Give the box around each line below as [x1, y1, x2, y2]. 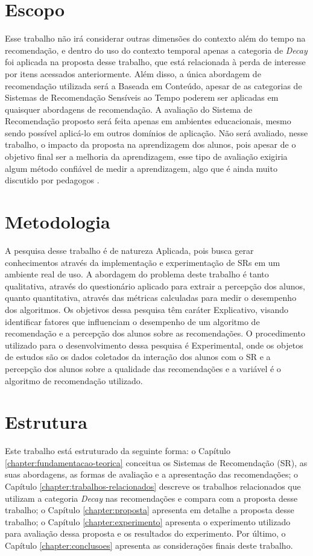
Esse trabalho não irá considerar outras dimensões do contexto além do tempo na [5, 32, 306, 45]
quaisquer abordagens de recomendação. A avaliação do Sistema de [5, 103, 253, 115]
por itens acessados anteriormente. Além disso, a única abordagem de [5, 67, 261, 80]
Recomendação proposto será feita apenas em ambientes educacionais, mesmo [5, 115, 291, 127]
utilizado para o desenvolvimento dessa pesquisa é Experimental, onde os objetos [5, 338, 303, 351]
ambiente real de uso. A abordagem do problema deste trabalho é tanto [5, 268, 269, 280]
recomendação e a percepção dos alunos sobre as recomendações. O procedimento [5, 327, 305, 340]
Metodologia [5, 209, 110, 234]
